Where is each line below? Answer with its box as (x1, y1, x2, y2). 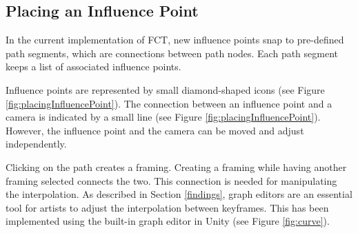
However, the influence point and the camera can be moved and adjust (6, 123, 304, 137)
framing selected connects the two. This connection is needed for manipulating (6, 173, 337, 188)
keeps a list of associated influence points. (6, 59, 181, 74)
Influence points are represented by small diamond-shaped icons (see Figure (6, 82, 325, 97)
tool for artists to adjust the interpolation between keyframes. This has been (6, 200, 329, 214)
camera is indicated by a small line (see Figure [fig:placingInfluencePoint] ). (6, 110, 321, 124)
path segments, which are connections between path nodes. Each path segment (6, 45, 339, 60)
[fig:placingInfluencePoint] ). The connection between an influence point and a (6, 96, 332, 110)
